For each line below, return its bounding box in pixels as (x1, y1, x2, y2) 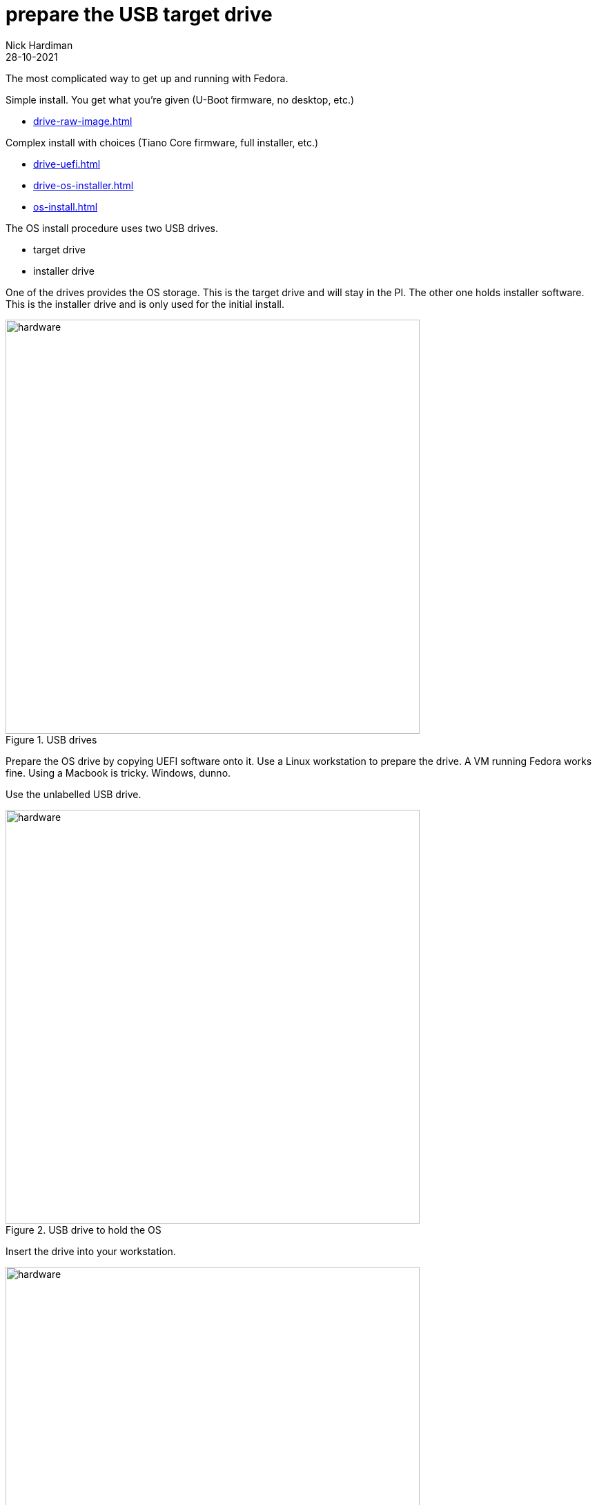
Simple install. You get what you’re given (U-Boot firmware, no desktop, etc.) (6, 93, 355, 106)
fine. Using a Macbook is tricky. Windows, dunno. (6, 766, 231, 779)
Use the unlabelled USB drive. (6, 788, 141, 800)
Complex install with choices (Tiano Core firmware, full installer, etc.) (6, 136, 319, 148)
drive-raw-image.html (33, 115, 133, 127)
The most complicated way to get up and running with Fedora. (6, 72, 288, 84)
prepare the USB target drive (6, 3, 273, 26)
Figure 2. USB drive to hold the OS (6, 1223, 162, 1236)
